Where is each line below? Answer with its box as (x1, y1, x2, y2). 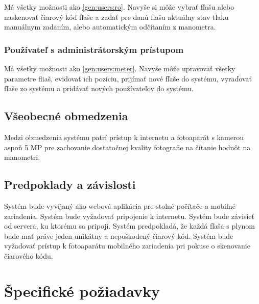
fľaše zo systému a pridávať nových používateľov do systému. (4, 83, 194, 94)
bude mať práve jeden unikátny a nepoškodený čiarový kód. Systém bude (4, 230, 233, 241)
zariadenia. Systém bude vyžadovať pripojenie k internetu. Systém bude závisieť (4, 210, 254, 221)
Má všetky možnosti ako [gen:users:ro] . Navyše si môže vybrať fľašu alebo (4, 2, 234, 12)
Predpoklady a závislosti (4, 177, 136, 192)
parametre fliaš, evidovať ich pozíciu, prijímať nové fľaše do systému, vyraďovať (4, 73, 252, 84)
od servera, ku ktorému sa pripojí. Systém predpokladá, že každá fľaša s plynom (4, 220, 255, 231)
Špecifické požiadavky (4, 280, 160, 301)
